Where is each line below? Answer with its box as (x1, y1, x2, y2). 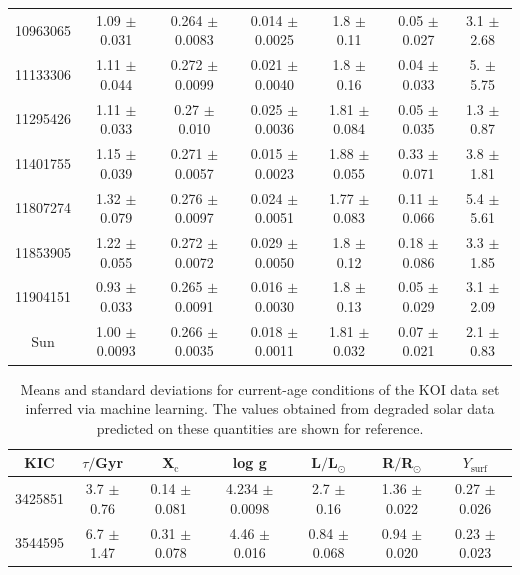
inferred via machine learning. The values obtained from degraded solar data (25, 398, 495, 419)
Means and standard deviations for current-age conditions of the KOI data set (20, 378, 500, 399)
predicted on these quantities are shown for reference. (96, 417, 424, 438)
